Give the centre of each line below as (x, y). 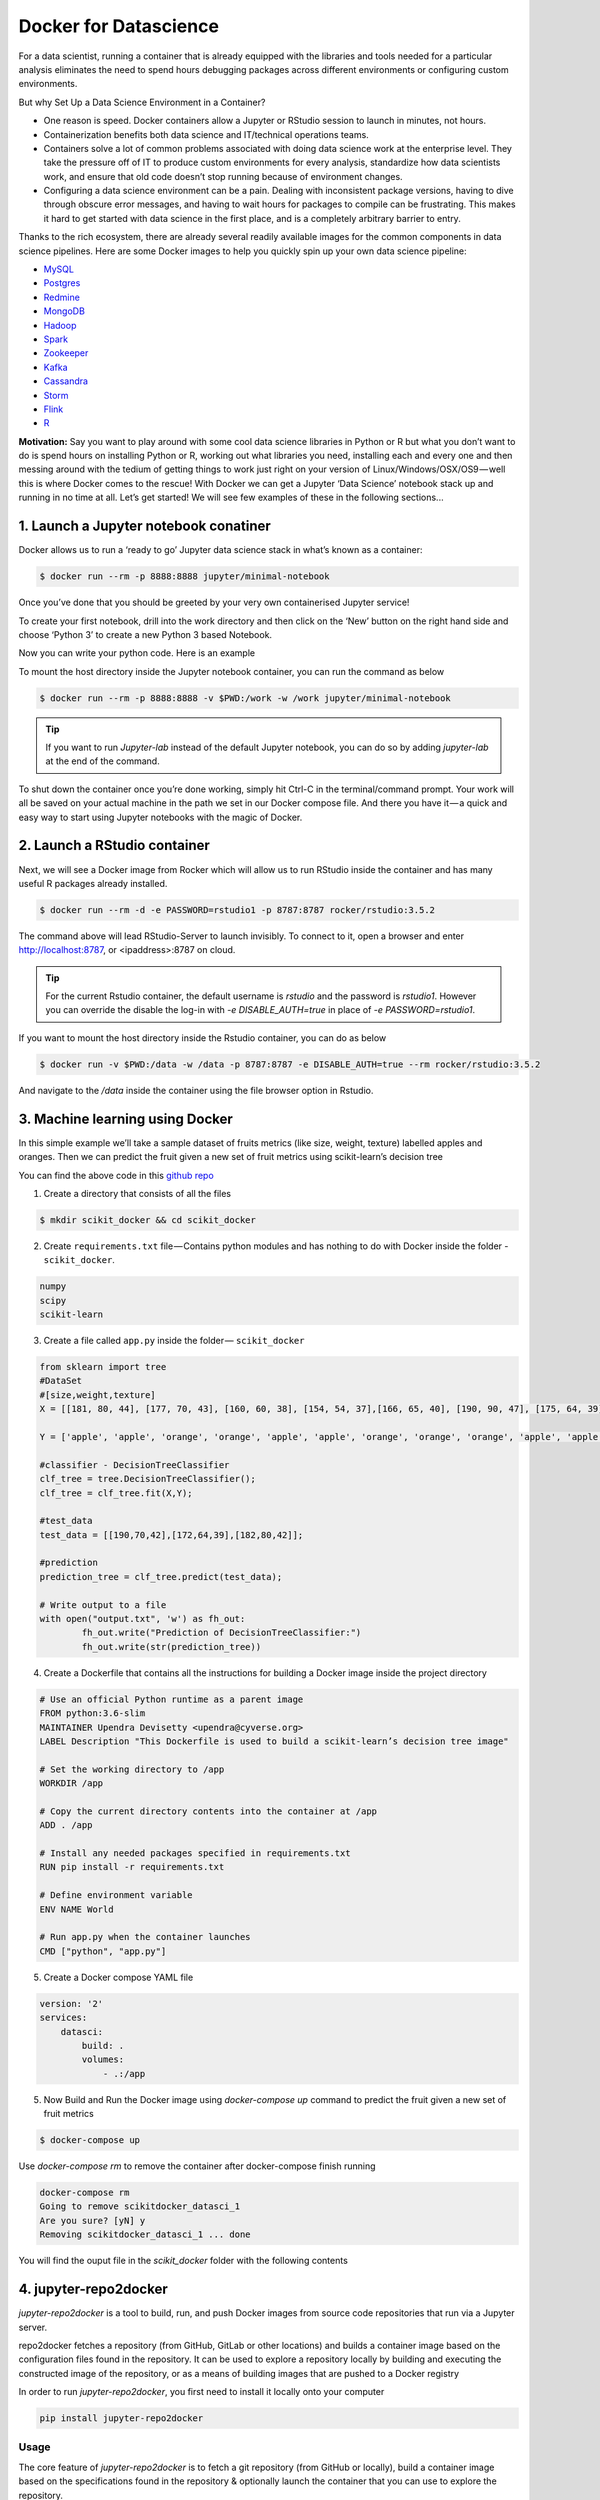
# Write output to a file (103, 1604)
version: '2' (71, 2003)
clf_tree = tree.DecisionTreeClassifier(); (148, 1479)
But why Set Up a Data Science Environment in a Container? (142, 102)
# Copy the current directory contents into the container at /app (208, 1811)
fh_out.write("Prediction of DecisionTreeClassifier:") (221, 1633)
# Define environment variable (116, 1895)
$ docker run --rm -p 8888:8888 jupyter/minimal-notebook (184, 576)
